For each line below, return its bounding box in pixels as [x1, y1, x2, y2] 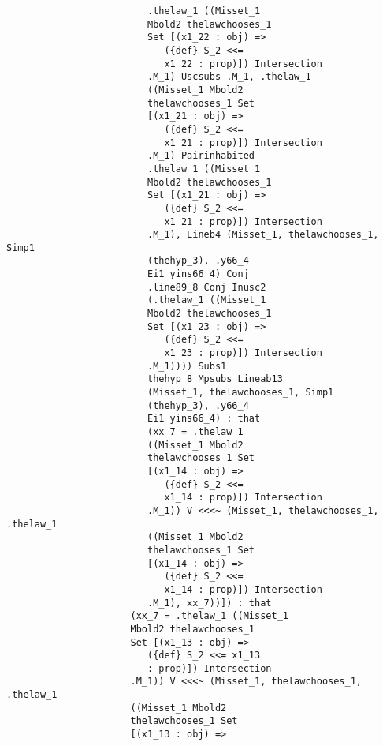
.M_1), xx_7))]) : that [147, 597, 272, 609]
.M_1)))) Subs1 [147, 360, 227, 372]
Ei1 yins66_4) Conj [147, 268, 249, 280]
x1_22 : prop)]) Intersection [164, 58, 322, 69]
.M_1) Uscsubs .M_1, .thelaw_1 [147, 71, 311, 83]
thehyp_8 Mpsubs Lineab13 [147, 373, 283, 385]
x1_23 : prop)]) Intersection [164, 347, 322, 359]
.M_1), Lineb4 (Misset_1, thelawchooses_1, [147, 229, 379, 241]
